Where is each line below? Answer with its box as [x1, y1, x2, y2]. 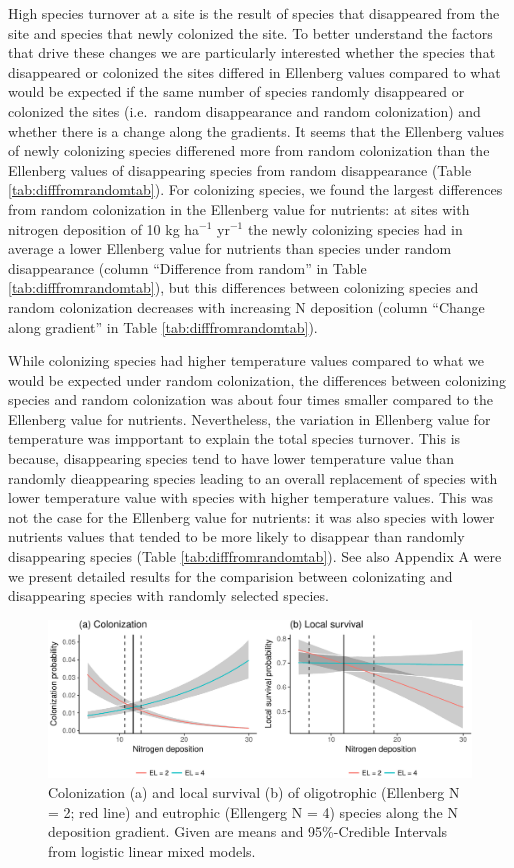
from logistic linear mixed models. [48, 840, 256, 861]
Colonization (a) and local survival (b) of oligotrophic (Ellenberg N [48, 781, 460, 802]
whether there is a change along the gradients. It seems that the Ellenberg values [8, 120, 505, 141]
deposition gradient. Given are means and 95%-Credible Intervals [48, 821, 448, 842]
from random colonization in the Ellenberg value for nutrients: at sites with [8, 198, 470, 219]
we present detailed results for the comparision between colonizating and [8, 565, 453, 586]
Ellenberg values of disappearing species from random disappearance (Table [8, 159, 472, 180]
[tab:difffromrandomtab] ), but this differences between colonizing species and [8, 277, 479, 298]
